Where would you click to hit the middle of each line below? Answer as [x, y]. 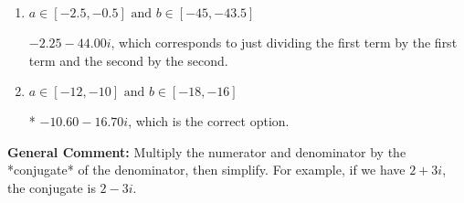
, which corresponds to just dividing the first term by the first [284, 42]
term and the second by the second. [128, 60]
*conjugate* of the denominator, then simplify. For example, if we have [206, 170]
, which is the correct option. [209, 121]
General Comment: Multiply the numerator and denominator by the [207, 151]
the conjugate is [52, 187]
